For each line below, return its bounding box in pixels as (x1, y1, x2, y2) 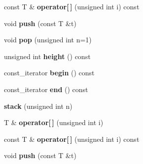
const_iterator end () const (4, 84, 88, 94)
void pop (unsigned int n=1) (4, 34, 92, 45)
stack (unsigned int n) (4, 100, 72, 111)
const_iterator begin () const (4, 67, 95, 78)
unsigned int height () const (4, 51, 91, 61)
